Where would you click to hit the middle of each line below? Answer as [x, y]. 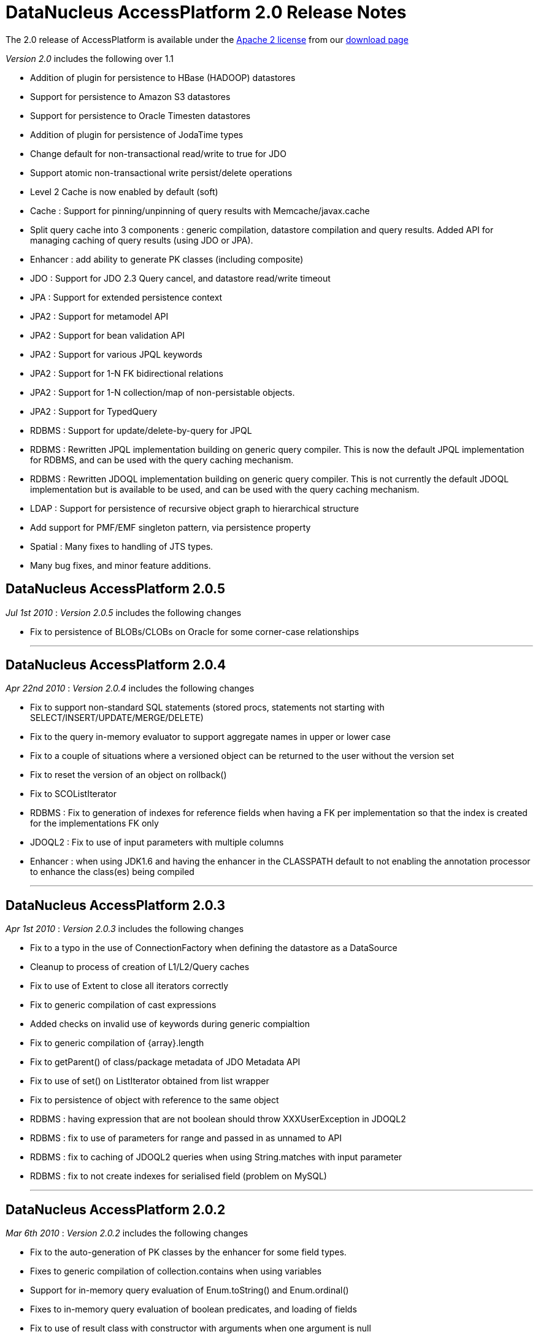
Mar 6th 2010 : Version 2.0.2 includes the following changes [127, 1233]
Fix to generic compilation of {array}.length [117, 1043]
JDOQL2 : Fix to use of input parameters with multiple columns [157, 842]
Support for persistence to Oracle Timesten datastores [140, 115]
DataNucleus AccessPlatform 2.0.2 [116, 1209]
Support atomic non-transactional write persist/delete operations [161, 172]
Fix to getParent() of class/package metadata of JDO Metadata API [165, 1062]
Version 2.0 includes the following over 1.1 [90, 58]
